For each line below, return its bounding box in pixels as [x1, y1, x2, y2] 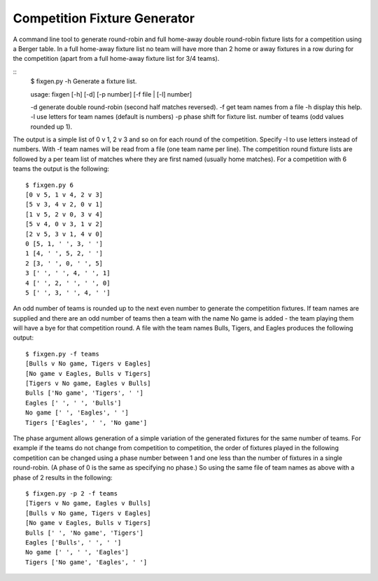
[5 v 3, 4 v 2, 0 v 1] [25, 200, 104, 209]
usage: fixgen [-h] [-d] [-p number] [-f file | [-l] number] [30, 90, 192, 98]
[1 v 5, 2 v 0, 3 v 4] [25, 210, 104, 218]
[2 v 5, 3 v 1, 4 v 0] [25, 230, 104, 238]
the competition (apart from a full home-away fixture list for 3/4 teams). [13, 55, 220, 63]
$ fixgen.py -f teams [25, 350, 99, 358]
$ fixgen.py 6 [25, 181, 73, 189]
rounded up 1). [30, 122, 73, 131]
